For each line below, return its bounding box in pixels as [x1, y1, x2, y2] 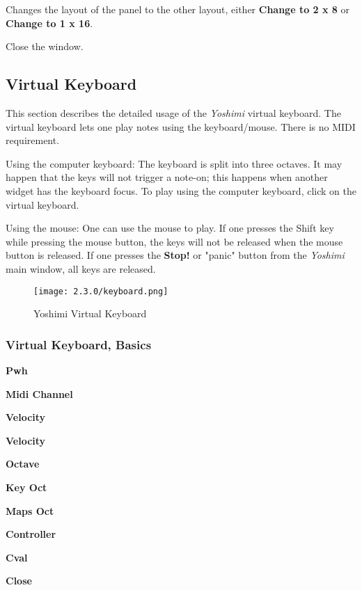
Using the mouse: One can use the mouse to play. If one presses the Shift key [6, 221, 334, 235]
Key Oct [6, 479, 47, 494]
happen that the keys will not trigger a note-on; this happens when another [6, 170, 328, 184]
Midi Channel [6, 386, 73, 401]
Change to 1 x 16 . [6, 15, 93, 30]
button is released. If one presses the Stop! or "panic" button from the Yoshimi [6, 248, 345, 262]
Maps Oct [6, 503, 54, 518]
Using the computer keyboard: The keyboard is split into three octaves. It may [6, 156, 343, 170]
